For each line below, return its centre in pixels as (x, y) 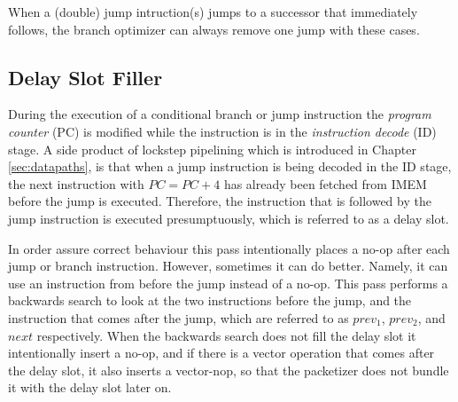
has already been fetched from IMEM (325, 183)
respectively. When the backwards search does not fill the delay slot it (226, 335)
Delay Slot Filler (85, 77)
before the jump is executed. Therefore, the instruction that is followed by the (220, 201)
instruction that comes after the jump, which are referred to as (179, 317)
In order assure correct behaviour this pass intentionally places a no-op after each (229, 248)
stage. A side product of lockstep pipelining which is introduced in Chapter (212, 149)
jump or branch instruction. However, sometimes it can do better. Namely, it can (228, 266)
